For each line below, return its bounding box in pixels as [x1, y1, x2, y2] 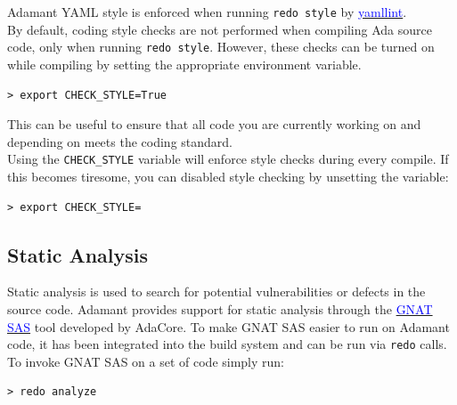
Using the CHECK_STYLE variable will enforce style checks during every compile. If [7, 150, 449, 168]
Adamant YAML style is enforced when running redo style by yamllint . [7, 3, 407, 20]
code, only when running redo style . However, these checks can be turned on [7, 37, 435, 56]
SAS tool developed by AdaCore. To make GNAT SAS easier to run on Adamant [7, 317, 450, 336]
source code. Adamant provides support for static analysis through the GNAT [7, 299, 433, 318]
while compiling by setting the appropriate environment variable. [7, 54, 362, 73]
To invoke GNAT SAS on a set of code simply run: [7, 352, 285, 370]
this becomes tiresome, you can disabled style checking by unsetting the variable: [7, 166, 449, 185]
